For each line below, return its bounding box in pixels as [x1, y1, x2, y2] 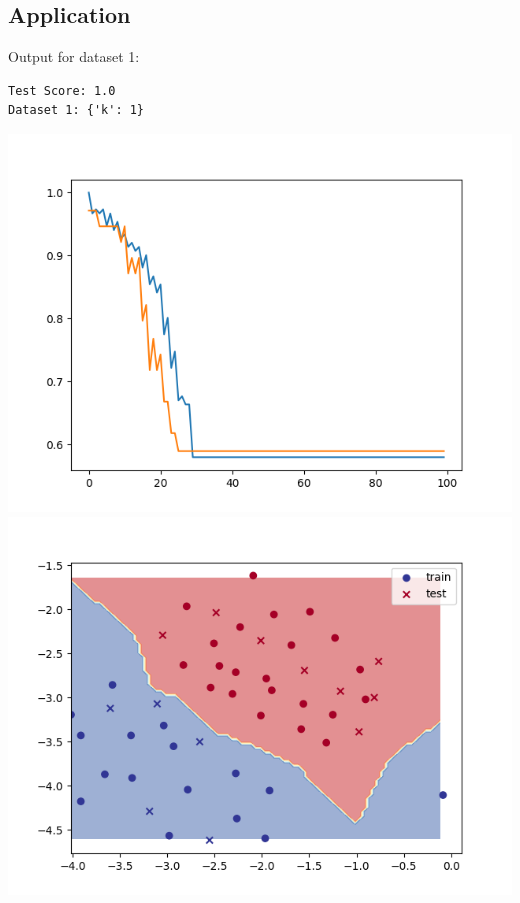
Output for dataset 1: [8, 46, 140, 67]
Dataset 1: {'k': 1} [8, 103, 145, 118]
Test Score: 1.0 [8, 83, 116, 98]
